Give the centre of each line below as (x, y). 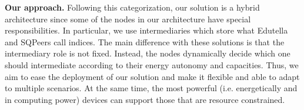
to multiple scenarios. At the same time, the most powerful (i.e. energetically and (151, 88)
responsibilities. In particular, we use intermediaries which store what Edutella (146, 30)
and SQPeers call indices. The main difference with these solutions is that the (145, 41)
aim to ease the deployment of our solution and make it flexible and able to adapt (152, 76)
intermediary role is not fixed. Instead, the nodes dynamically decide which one (148, 53)
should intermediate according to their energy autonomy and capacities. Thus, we (152, 64)
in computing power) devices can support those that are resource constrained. (145, 99)
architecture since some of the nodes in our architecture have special (128, 19)
